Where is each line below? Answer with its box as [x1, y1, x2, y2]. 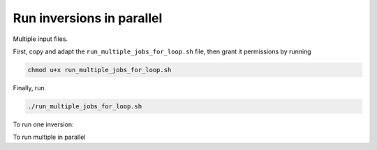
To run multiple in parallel [13, 133, 86, 142]
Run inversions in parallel [13, 10, 163, 26]
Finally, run [13, 83, 45, 92]
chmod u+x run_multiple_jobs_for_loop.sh [27, 66, 172, 74]
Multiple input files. [13, 35, 68, 43]
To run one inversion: [13, 120, 74, 128]
